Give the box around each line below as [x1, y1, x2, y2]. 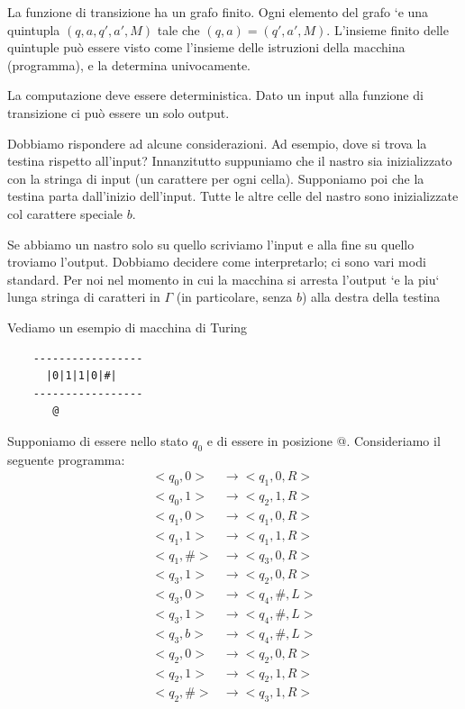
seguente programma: [7, 450, 125, 468]
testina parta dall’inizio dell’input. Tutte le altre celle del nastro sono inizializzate [7, 186, 459, 205]
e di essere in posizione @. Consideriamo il [206, 431, 441, 450]
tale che [157, 20, 200, 39]
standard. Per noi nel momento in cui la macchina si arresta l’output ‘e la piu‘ [7, 269, 440, 288]
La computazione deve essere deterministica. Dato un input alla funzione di [7, 86, 424, 105]
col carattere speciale [7, 204, 123, 223]
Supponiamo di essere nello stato [7, 431, 188, 450]
